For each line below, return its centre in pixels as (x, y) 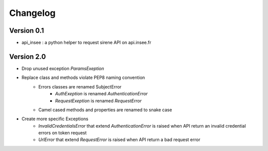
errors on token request (63, 133)
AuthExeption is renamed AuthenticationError (101, 94)
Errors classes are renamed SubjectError (80, 86)
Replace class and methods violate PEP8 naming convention (83, 77)
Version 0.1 (27, 31)
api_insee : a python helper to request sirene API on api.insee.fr (86, 43)
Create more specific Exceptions (55, 119)
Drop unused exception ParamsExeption (63, 68)
